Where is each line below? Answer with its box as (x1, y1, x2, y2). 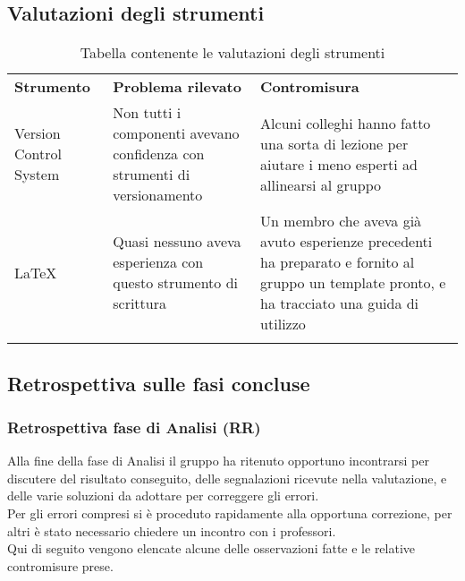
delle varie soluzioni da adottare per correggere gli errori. (7, 486, 319, 505)
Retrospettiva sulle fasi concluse (7, 369, 310, 397)
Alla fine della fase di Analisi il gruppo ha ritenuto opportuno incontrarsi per (7, 451, 429, 470)
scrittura (113, 293, 166, 314)
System (14, 164, 60, 185)
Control (14, 143, 62, 165)
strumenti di (113, 164, 190, 185)
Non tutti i (113, 102, 182, 124)
